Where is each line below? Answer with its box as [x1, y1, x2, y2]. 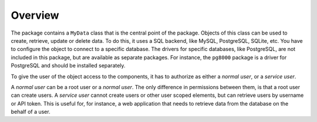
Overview [11, 9, 59, 22]
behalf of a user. [11, 109, 50, 116]
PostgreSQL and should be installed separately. [11, 62, 126, 69]
